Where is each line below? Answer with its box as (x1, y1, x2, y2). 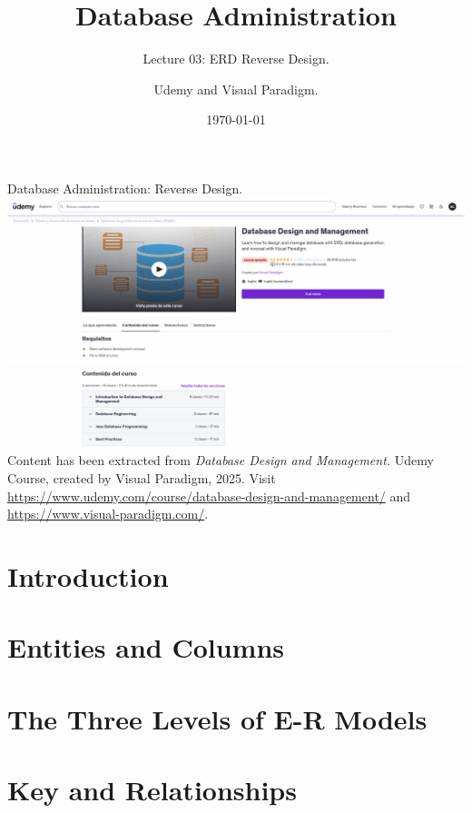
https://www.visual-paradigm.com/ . (7, 504, 209, 523)
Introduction (7, 557, 169, 594)
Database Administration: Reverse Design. (7, 178, 243, 197)
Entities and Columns (7, 629, 285, 666)
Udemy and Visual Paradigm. (153, 79, 319, 98)
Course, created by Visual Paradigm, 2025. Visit (7, 468, 276, 487)
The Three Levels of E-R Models (7, 699, 428, 737)
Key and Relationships (7, 771, 297, 808)
